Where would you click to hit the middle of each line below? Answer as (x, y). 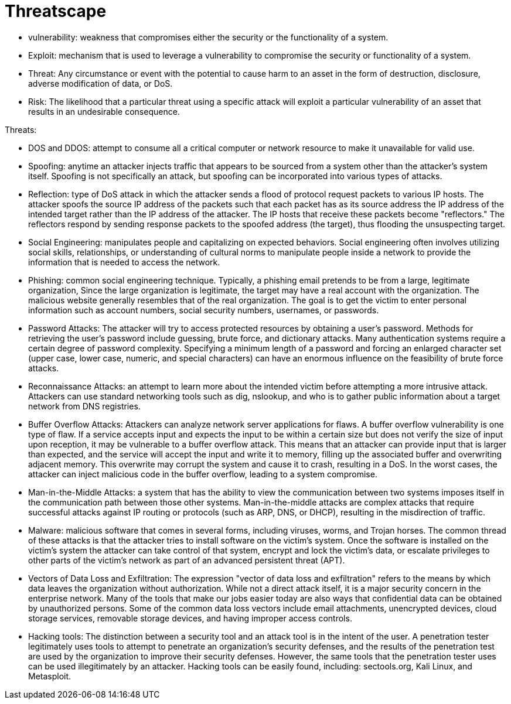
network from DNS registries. (84, 406)
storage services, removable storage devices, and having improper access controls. (190, 618)
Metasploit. (50, 676)
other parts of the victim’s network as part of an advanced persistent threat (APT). (187, 560)
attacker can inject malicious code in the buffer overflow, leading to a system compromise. (203, 474)
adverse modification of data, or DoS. (101, 83)
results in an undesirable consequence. (104, 111)
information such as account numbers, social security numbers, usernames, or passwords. (204, 310)
